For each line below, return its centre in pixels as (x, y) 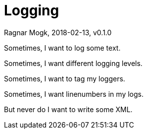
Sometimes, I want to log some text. (62, 48)
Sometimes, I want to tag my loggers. (65, 78)
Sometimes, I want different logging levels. (73, 63)
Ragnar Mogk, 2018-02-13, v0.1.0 (58, 32)
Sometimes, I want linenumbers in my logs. (74, 94)
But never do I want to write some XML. (68, 109)
